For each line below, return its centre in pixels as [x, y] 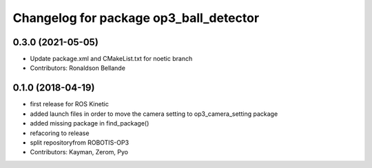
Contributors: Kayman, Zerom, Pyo [79, 152]
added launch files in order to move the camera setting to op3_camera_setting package [154, 114]
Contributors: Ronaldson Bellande [77, 68]
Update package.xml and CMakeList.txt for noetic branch [111, 59]
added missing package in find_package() [90, 123]
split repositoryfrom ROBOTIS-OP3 [80, 142]
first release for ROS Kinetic [70, 104]
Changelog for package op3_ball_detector [136, 18]
